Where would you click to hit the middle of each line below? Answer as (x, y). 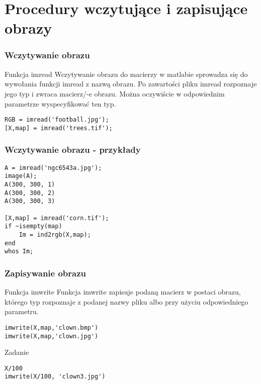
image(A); (21, 176)
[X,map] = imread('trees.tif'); (59, 128)
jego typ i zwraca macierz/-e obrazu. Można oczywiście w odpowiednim (115, 93)
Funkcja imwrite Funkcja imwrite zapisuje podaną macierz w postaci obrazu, (123, 292)
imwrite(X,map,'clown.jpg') (52, 336)
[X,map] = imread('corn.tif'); (57, 218)
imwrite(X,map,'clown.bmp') (52, 327)
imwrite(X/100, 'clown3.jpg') (55, 377)
